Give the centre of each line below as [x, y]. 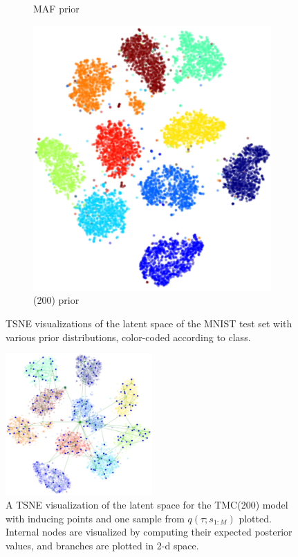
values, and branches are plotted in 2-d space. [102, 545]
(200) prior [56, 300]
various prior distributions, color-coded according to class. [128, 337]
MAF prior [56, 8]
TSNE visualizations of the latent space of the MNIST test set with [149, 323]
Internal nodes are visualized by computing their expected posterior [149, 532]
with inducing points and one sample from [95, 518]
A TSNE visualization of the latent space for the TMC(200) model [147, 505]
